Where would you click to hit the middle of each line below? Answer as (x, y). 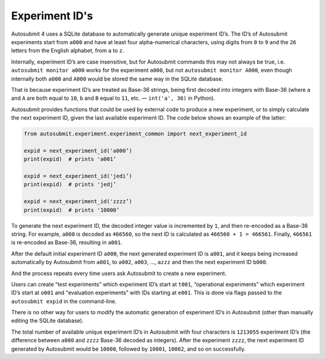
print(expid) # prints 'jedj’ (70, 185)
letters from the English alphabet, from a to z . (68, 51)
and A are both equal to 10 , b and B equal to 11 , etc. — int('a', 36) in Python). (113, 98)
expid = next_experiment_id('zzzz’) (78, 202)
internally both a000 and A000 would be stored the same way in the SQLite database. (117, 79)
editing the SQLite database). (47, 321)
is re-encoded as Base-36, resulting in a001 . (67, 242)
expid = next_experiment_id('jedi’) (78, 176)
